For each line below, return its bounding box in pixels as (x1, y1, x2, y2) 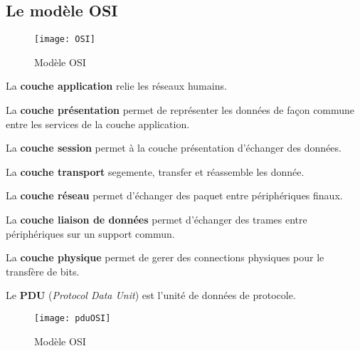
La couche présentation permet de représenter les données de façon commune (6, 103, 355, 117)
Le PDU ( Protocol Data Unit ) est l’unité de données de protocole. (6, 288, 296, 303)
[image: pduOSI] (34, 313, 111, 323)
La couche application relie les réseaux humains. (6, 78, 227, 93)
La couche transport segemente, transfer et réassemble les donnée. (6, 164, 305, 179)
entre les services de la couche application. (6, 116, 190, 131)
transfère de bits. (6, 263, 80, 278)
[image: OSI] (34, 34, 95, 45)
